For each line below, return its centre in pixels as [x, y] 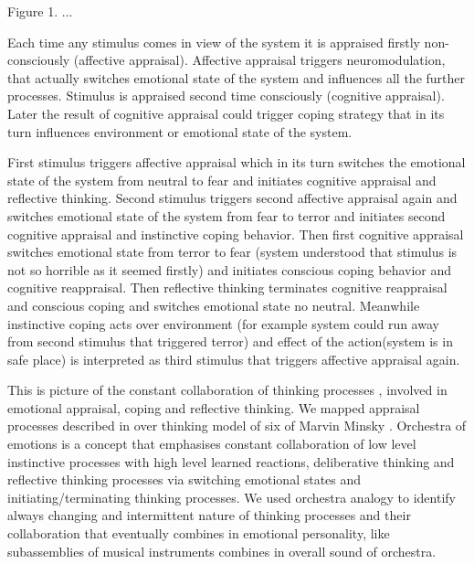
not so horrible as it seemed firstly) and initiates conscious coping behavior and [230, 269]
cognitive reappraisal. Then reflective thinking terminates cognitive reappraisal [227, 287]
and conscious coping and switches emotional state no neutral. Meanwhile [214, 305]
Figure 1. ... [40, 11]
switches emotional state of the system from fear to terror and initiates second [226, 215]
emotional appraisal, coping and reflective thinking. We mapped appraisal [214, 407]
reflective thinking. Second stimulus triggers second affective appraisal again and [232, 198]
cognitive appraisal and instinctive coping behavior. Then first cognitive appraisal [236, 234]
